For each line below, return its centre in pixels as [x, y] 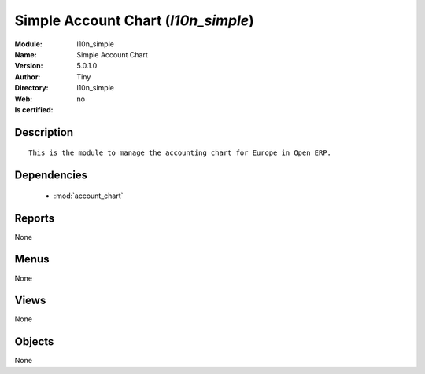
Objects [34, 342]
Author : [28, 77]
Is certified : [34, 109]
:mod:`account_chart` [89, 196]
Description [44, 132]
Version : [29, 66]
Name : [26, 54]
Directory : [31, 88]
